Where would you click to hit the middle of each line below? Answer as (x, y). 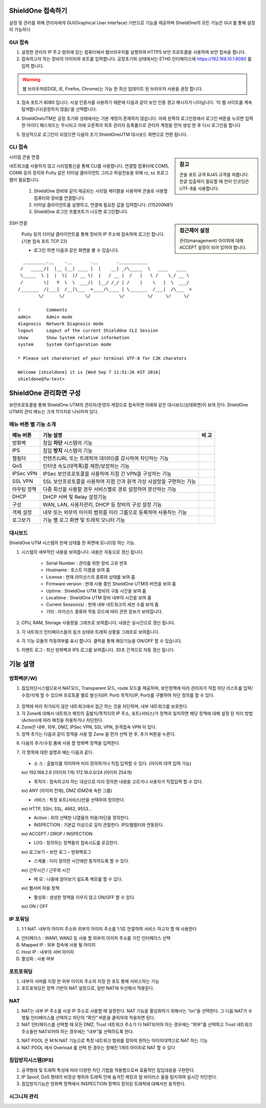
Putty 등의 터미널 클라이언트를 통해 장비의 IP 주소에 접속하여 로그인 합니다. (93, 234)
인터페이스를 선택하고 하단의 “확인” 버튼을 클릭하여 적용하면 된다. (93, 1018)
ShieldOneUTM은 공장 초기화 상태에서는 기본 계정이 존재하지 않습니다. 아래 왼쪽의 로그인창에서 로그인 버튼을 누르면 (133, 118)
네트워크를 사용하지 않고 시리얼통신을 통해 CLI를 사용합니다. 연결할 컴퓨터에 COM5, (89, 166)
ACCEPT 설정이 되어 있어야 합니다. (213, 247)
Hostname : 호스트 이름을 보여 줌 (78, 570)
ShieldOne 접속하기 (38, 11)
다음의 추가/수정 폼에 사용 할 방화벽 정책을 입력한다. (71, 743)
